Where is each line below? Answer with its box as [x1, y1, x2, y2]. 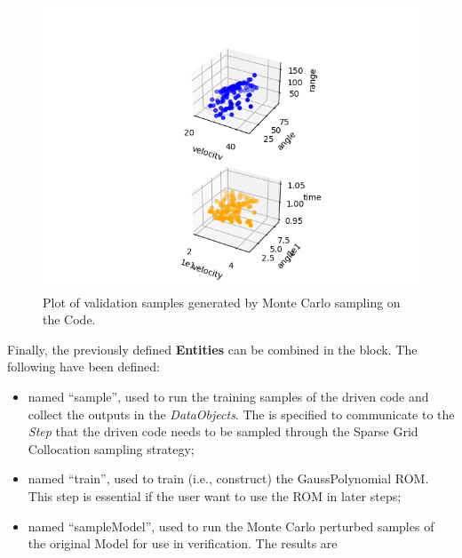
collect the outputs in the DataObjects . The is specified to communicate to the [28, 404, 455, 423]
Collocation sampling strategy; [28, 439, 195, 458]
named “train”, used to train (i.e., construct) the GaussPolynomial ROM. [28, 469, 429, 488]
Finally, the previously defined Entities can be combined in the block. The [7, 339, 418, 358]
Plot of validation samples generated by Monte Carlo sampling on [43, 292, 401, 311]
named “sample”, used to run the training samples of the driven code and [28, 387, 429, 405]
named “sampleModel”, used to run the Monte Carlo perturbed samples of [28, 516, 434, 535]
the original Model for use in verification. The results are [28, 534, 338, 553]
